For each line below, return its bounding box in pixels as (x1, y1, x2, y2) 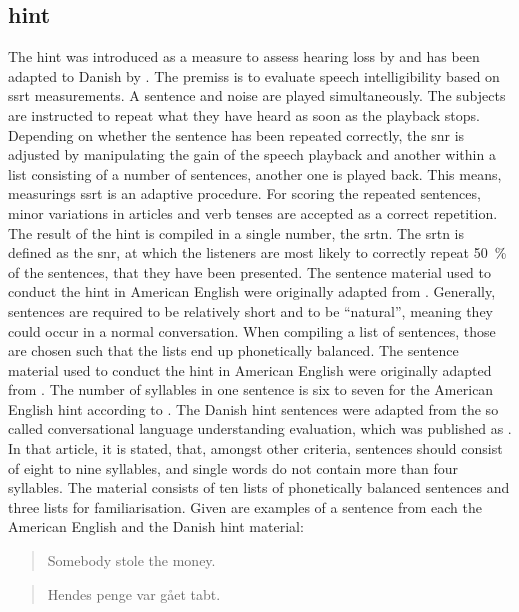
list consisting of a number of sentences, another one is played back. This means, (8, 163, 502, 184)
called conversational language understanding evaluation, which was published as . (8, 418, 512, 439)
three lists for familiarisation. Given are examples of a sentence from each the (8, 496, 482, 517)
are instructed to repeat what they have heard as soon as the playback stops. (8, 104, 480, 125)
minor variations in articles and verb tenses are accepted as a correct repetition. (8, 202, 498, 223)
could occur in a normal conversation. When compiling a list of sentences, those (8, 320, 496, 341)
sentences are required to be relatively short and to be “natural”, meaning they (8, 300, 494, 321)
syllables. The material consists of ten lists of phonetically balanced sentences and (8, 477, 510, 498)
